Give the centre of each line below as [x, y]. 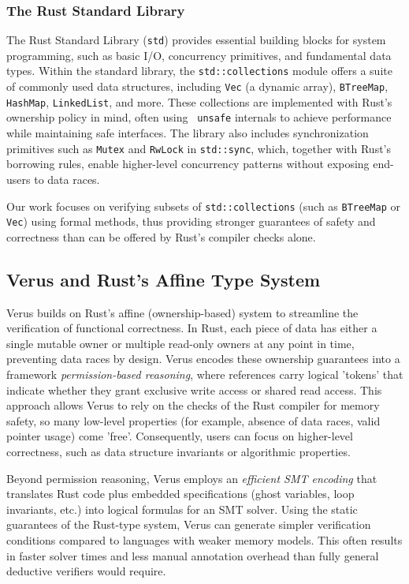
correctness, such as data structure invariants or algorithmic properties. [178, 451]
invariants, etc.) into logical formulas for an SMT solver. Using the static [182, 509]
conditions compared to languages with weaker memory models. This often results [204, 539]
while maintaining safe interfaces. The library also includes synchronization [188, 133]
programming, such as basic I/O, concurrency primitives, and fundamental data [199, 55]
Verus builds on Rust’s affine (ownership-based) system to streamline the [182, 312]
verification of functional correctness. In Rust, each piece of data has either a [192, 328]
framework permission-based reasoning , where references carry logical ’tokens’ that [205, 374]
